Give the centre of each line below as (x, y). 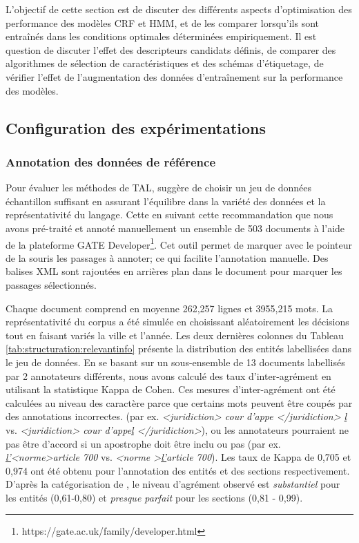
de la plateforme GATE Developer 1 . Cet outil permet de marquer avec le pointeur (179, 243)
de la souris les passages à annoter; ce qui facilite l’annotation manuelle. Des (167, 257)
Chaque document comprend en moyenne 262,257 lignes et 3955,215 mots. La (169, 308)
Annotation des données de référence (111, 161)
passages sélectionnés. (51, 284)
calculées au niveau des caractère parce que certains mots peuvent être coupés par (179, 402)
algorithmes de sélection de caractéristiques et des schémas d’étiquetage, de (165, 63)
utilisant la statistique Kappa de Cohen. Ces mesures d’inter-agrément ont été (171, 389)
